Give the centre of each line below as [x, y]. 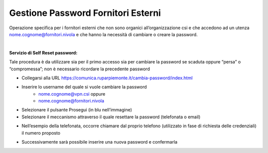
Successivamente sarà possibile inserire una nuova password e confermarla [100, 142]
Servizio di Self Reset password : [43, 52]
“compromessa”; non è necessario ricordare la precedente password [79, 69]
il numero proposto [41, 133]
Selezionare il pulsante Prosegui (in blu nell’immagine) [77, 110]
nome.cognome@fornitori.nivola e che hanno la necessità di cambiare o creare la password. [103, 34]
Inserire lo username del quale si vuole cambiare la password [84, 87]
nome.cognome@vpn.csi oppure [72, 94]
